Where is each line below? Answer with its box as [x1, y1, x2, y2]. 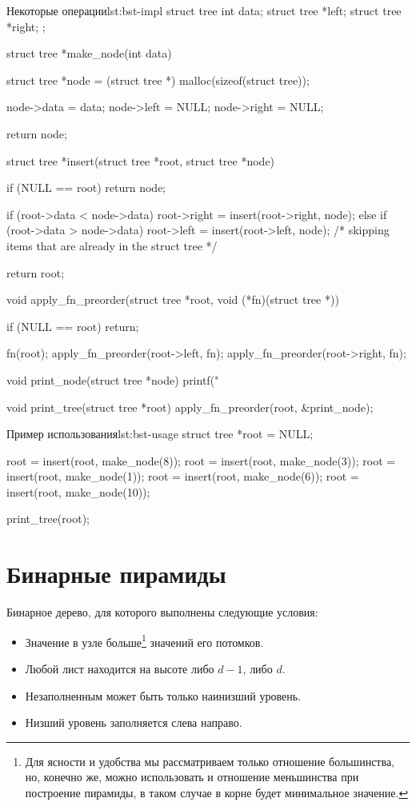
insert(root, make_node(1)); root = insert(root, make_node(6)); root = [6, 468, 359, 485]
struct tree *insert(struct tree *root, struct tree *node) [6, 152, 275, 169]
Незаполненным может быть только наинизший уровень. [25, 687, 301, 704]
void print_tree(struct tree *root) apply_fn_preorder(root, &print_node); [6, 398, 374, 415]
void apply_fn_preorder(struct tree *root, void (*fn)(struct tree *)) [6, 291, 339, 308]
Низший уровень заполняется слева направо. [25, 714, 242, 731]
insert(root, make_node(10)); [6, 483, 150, 500]
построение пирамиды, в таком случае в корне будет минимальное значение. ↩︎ [25, 784, 409, 800]
